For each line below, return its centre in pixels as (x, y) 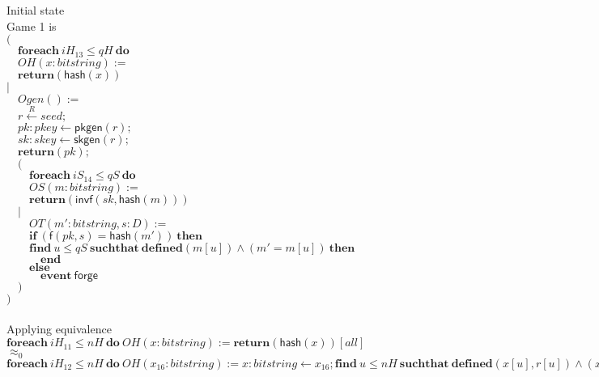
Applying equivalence (59, 329)
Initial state (36, 10)
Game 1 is (32, 25)
